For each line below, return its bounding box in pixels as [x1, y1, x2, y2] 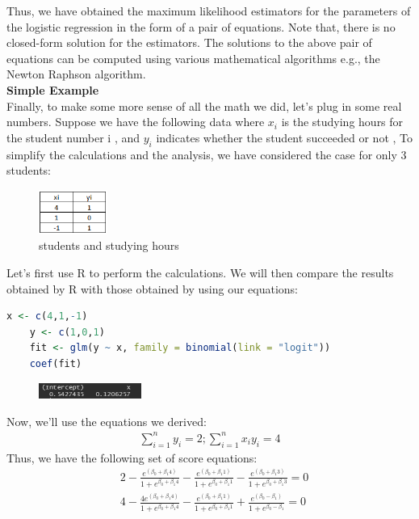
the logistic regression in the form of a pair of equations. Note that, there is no [6, 18, 396, 35]
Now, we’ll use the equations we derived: [6, 412, 207, 429]
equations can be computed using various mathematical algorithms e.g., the [6, 49, 380, 66]
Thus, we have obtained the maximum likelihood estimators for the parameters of [6, 2, 411, 19]
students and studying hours [39, 237, 179, 254]
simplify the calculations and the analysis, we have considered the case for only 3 [6, 146, 407, 162]
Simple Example [6, 81, 99, 98]
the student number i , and [6, 129, 140, 146]
